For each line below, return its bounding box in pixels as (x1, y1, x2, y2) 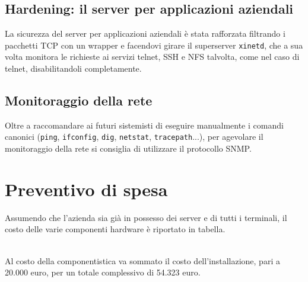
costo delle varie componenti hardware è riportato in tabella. (5, 223, 226, 235)
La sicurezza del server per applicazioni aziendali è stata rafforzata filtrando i (5, 27, 285, 40)
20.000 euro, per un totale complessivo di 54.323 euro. (5, 266, 201, 278)
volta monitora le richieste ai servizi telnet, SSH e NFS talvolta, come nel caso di (5, 50, 300, 63)
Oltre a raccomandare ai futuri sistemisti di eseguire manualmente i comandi (5, 118, 284, 131)
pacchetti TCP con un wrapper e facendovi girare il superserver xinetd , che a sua (5, 39, 303, 51)
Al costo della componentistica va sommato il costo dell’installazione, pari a (5, 254, 280, 267)
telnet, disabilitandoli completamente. (5, 62, 142, 75)
